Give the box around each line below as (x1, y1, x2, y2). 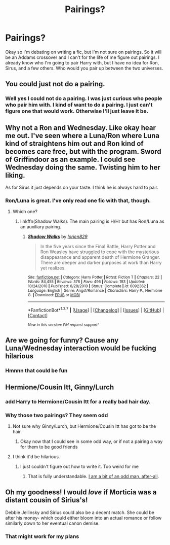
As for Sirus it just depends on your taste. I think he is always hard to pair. (5, 184, 158, 191)
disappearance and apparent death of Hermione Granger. (40, 254, 160, 260)
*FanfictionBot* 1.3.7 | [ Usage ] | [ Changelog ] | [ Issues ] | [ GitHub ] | (27, 306, 164, 313)
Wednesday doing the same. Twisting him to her (5, 163, 160, 172)
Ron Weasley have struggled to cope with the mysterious (40, 249, 159, 255)
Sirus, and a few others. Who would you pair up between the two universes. (5, 65, 163, 71)
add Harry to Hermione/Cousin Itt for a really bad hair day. (5, 398, 151, 405)
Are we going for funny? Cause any (5, 336, 119, 345)
